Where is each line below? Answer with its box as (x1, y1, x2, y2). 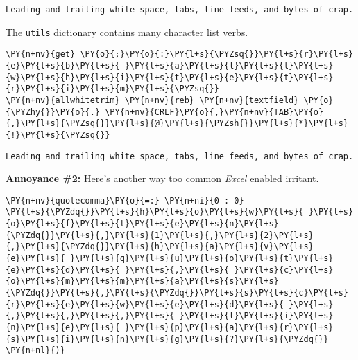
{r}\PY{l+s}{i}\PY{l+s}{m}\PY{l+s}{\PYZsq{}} (6, 84, 219, 94)
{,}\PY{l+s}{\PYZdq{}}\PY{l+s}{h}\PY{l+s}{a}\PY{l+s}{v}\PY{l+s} (6, 242, 314, 252)
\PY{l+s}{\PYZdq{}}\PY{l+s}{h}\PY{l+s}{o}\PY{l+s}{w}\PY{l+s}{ (6, 207, 304, 217)
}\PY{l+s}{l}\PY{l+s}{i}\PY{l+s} (179, 311, 334, 321)
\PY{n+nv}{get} (6, 49, 76, 60)
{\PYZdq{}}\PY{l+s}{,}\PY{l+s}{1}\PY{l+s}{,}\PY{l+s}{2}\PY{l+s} (6, 230, 314, 240)
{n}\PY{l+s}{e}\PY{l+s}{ (6, 323, 120, 333)
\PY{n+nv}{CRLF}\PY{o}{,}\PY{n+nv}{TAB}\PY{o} (105, 107, 324, 117)
